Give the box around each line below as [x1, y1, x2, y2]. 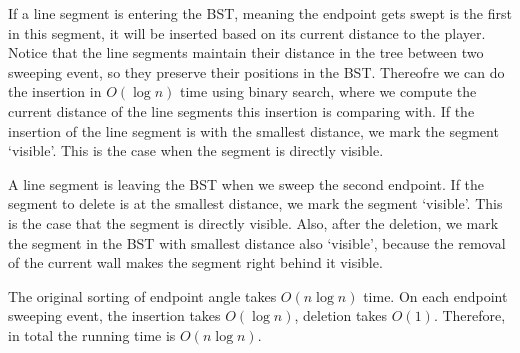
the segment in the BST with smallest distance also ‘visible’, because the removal [8, 232, 506, 253]
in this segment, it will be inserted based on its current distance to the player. [8, 22, 486, 43]
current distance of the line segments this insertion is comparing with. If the [8, 100, 475, 121]
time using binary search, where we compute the [180, 81, 477, 102]
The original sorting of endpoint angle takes [8, 285, 277, 306]
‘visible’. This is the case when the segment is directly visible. [8, 140, 384, 161]
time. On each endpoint [363, 285, 508, 306]
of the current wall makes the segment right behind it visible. [8, 252, 383, 273]
